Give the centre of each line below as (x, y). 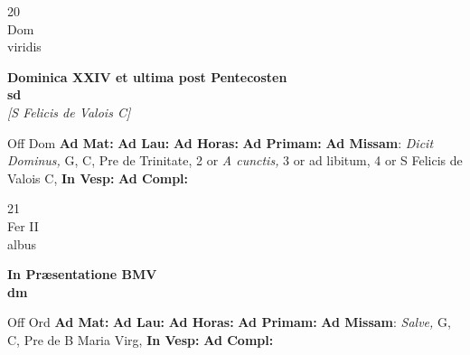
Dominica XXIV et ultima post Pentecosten (147, 76)
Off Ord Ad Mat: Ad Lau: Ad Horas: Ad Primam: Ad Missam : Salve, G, (229, 322)
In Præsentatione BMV (82, 274)
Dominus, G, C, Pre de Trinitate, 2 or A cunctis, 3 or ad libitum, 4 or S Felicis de (235, 160)
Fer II (23, 225)
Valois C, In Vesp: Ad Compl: (98, 177)
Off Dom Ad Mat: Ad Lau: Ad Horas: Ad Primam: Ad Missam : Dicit (221, 142)
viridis (24, 47)
